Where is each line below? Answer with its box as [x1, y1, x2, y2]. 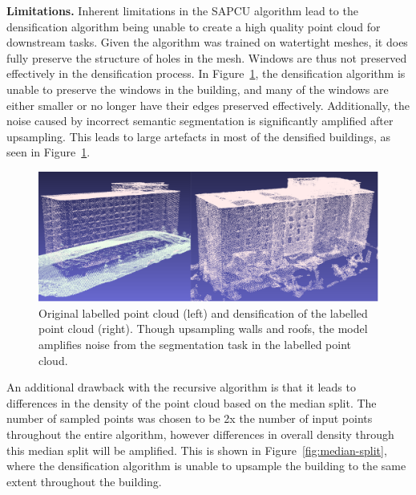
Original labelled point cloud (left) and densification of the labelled [38, 304, 368, 321]
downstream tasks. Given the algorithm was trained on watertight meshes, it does [6, 34, 408, 51]
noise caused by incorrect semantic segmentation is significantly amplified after [6, 112, 394, 129]
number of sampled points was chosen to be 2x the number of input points [6, 410, 373, 427]
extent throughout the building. [6, 473, 162, 489]
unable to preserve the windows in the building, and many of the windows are [6, 80, 389, 97]
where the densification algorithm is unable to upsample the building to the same [6, 457, 406, 474]
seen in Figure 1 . [6, 144, 91, 160]
